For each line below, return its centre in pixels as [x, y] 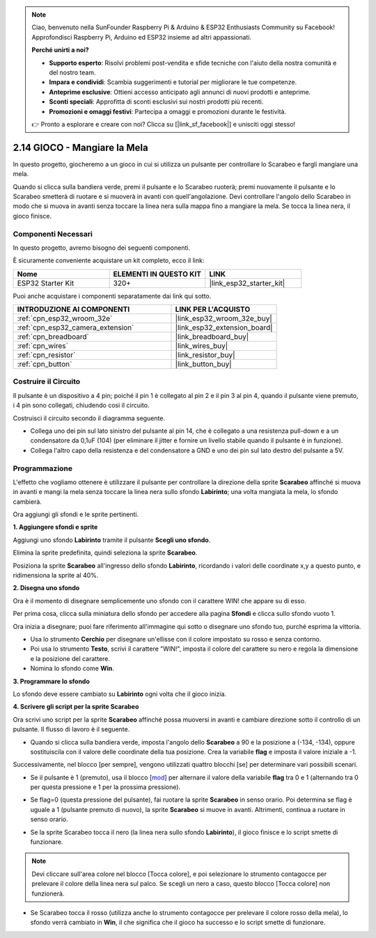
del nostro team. [72, 72]
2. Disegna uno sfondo [46, 588]
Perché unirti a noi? [61, 50]
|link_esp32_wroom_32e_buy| [224, 319]
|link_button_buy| [204, 364]
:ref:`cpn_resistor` [46, 355]
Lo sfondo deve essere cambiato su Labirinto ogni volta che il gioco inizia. [119, 694]
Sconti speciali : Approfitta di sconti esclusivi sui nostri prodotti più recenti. [156, 102]
